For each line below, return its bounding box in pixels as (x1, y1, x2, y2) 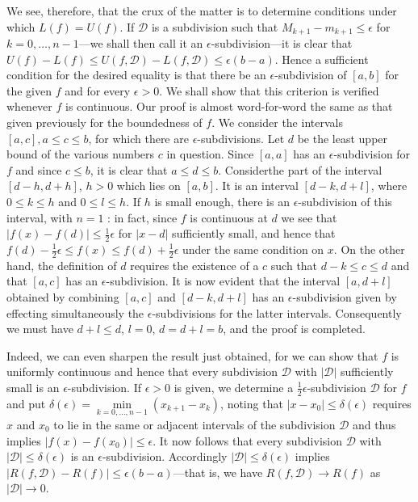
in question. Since (166, 146, 254, 162)
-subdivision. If (67, 378, 142, 395)
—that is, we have (173, 463, 263, 480)
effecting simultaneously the (6, 304, 144, 321)
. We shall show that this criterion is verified (159, 82, 379, 99)
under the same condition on (182, 241, 324, 257)
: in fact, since (107, 209, 178, 226)
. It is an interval (215, 177, 299, 194)
